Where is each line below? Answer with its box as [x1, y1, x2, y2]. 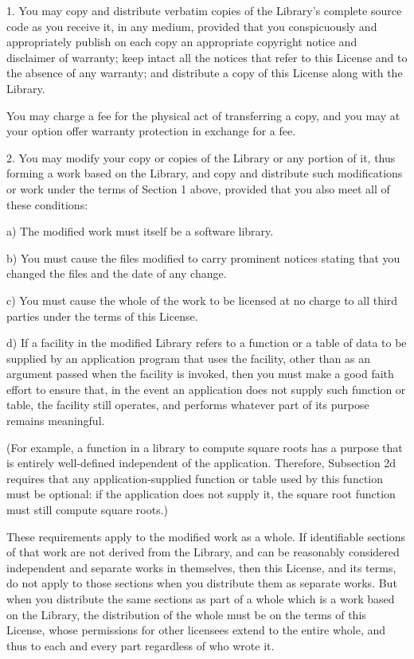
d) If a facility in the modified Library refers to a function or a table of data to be [6, 334, 407, 351]
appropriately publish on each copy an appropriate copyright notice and [6, 33, 357, 50]
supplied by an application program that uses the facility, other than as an [6, 349, 371, 366]
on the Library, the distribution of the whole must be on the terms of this [6, 606, 366, 622]
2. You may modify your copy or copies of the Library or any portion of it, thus [6, 149, 396, 166]
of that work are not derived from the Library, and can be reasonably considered [6, 544, 400, 560]
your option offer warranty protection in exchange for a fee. [6, 123, 296, 139]
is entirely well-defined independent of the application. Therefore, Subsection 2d [6, 454, 396, 471]
